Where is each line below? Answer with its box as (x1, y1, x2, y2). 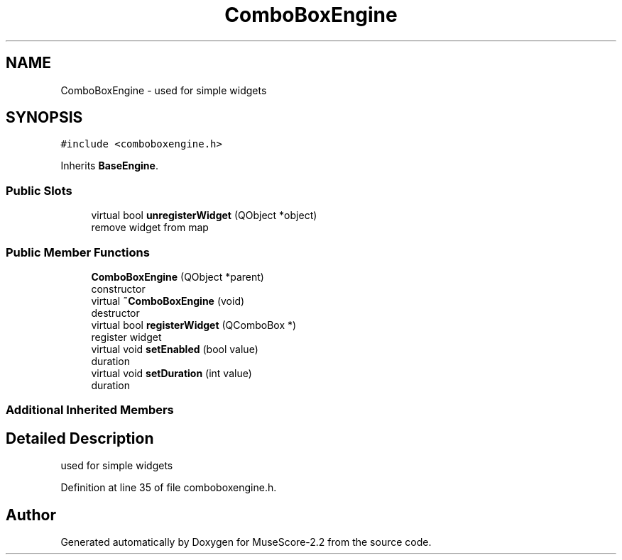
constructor (91, 282, 146, 295)
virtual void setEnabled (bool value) (91, 342, 258, 355)
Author (6, 505, 56, 524)
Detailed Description (6, 429, 154, 447)
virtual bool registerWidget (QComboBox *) (91, 318, 297, 331)
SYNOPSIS (6, 108, 83, 127)
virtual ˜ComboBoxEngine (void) (91, 294, 245, 307)
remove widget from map (91, 221, 209, 234)
